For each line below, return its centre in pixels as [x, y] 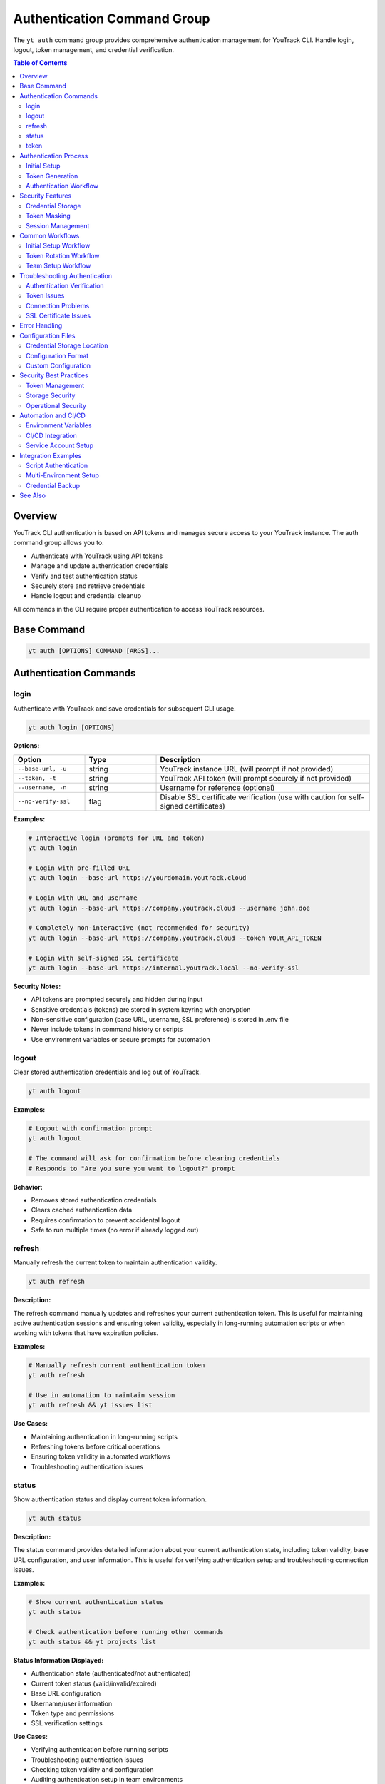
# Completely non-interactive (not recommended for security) [139, 928]
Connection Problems [58, 305]
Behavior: [28, 1187]
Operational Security [56, 405]
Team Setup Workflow [58, 266]
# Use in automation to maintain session [102, 1395]
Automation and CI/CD [52, 415]
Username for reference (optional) [217, 787]
